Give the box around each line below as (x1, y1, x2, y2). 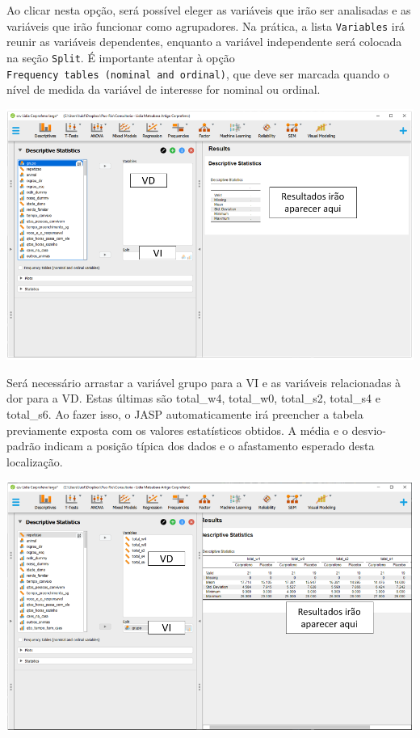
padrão (6, 437, 41, 454)
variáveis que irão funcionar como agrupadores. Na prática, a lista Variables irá (6, 17, 405, 34)
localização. (6, 453, 63, 470)
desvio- (351, 421, 386, 438)
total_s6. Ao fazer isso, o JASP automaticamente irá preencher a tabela (6, 406, 363, 423)
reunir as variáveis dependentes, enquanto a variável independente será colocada (6, 33, 402, 50)
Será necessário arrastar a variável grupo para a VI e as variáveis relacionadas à (6, 373, 401, 390)
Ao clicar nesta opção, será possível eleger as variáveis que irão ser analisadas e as (6, 2, 411, 18)
